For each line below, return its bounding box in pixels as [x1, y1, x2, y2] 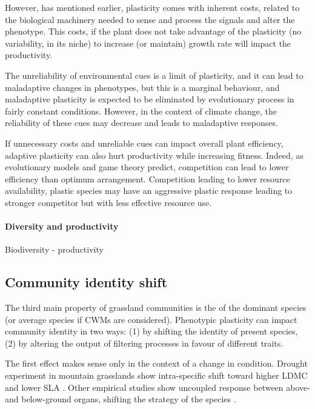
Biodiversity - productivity [5, 243, 104, 256]
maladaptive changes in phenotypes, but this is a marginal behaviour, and [5, 81, 280, 93]
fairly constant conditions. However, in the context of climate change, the [5, 104, 277, 117]
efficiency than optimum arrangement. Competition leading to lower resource [5, 172, 290, 185]
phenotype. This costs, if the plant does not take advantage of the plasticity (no [5, 25, 302, 38]
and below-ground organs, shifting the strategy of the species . [5, 393, 236, 405]
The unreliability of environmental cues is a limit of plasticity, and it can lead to [5, 68, 303, 81]
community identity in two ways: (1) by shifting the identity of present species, [5, 325, 298, 338]
